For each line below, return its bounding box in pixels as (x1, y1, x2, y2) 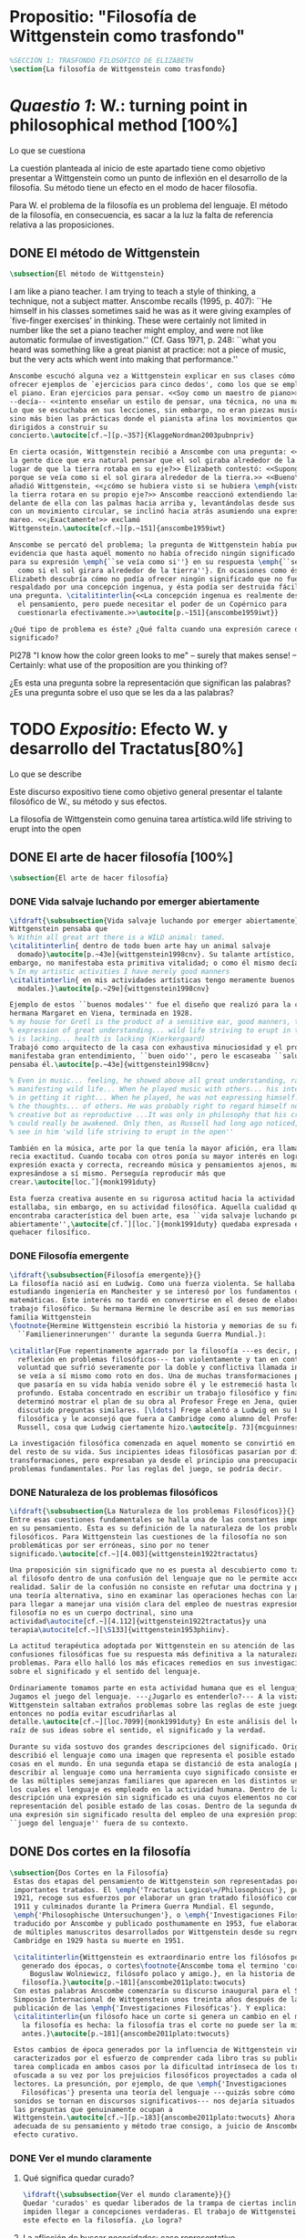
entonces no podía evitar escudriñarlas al (9, 1709, 178, 1718)
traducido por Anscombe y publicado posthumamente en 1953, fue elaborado (13, 1919, 303, 1929)
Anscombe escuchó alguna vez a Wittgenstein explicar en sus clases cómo (9, 371, 296, 381)
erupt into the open (9, 823, 82, 834)
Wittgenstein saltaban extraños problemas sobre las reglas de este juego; (9, 1700, 303, 1710)
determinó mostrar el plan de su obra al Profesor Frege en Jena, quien (17, 1396, 300, 1407)
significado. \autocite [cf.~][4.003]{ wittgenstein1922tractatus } (9, 1549, 259, 1558)
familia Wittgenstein (9, 1312, 92, 1323)
